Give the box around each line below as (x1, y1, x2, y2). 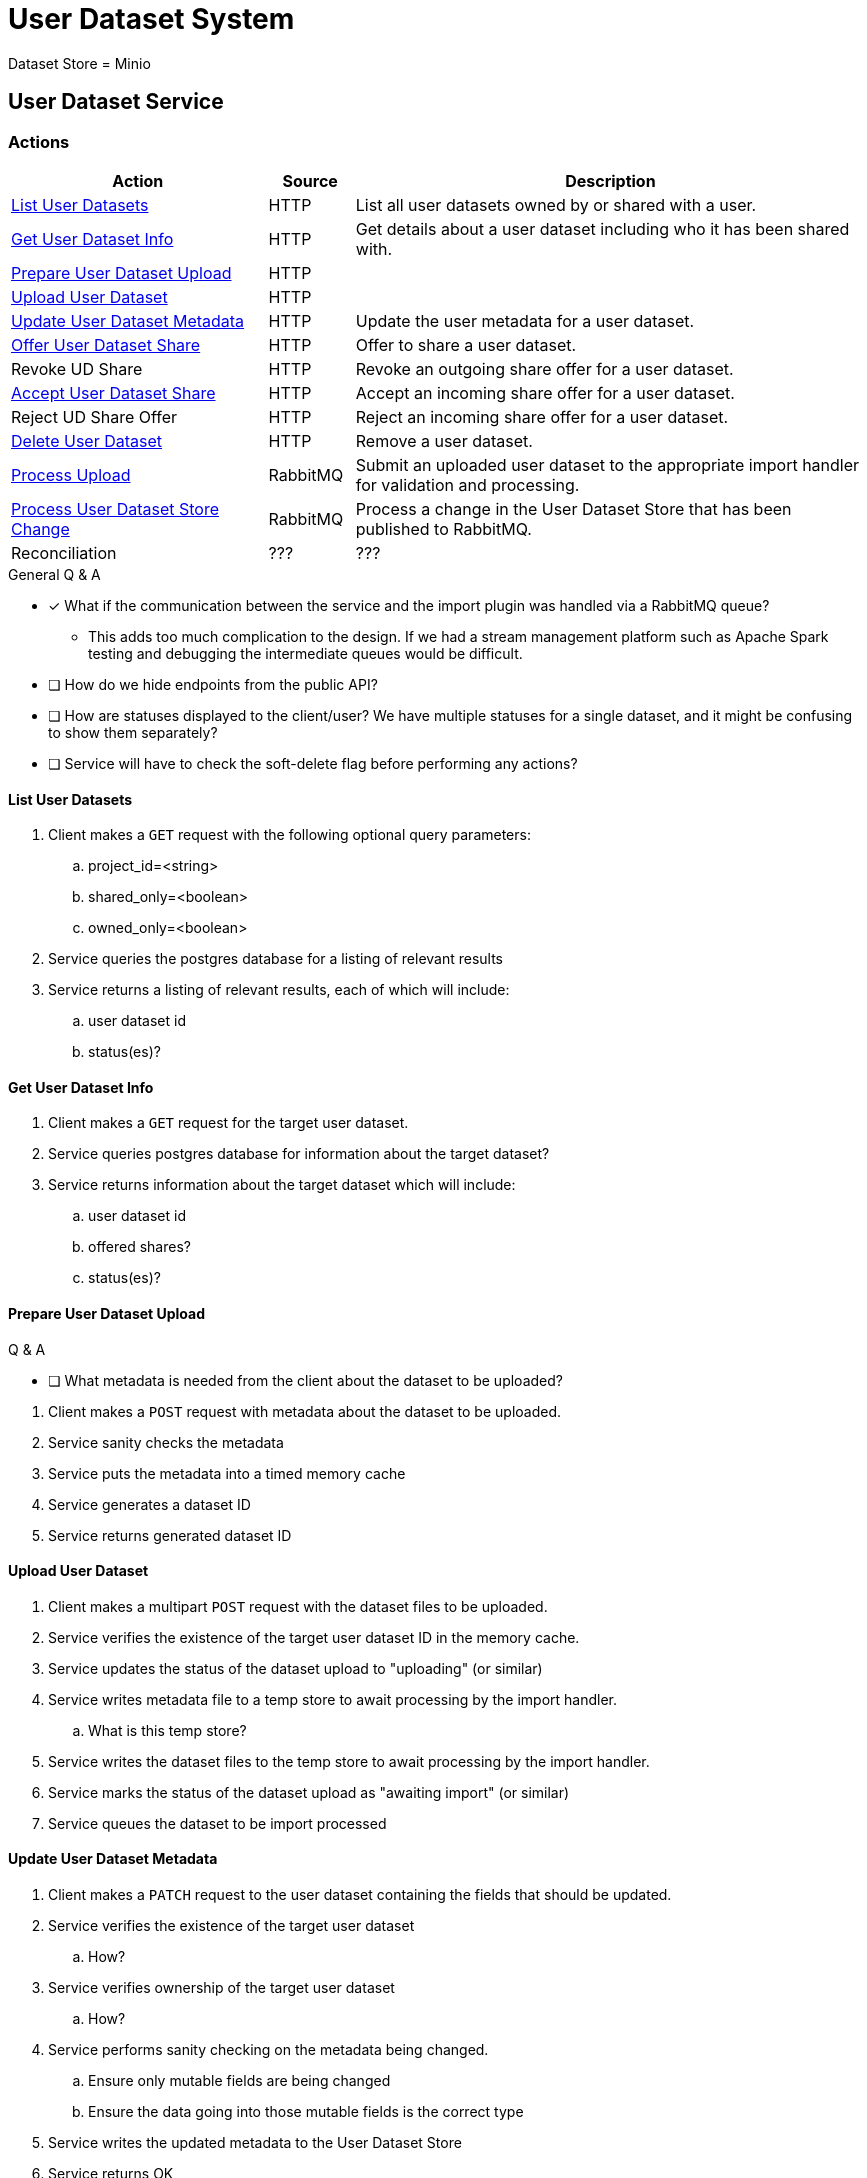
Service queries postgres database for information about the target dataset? (48, 1145, 550, 1163)
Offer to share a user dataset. (355, 334, 577, 355)
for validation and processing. (355, 474, 580, 495)
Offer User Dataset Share (11, 334, 201, 355)
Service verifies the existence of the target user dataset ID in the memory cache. (48, 1628, 580, 1646)
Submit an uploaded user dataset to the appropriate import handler (355, 454, 860, 475)
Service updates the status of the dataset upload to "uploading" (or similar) (48, 1659, 543, 1677)
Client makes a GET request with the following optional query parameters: (48, 826, 531, 844)
